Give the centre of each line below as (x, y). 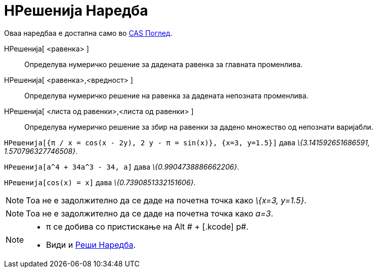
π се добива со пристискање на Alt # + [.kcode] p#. (147, 226)
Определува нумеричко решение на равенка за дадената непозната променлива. (166, 95)
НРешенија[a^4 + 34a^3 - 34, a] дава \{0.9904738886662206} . (122, 167)
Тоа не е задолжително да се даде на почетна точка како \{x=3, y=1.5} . (166, 200)
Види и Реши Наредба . (91, 244)
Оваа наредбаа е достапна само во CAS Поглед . (88, 33)
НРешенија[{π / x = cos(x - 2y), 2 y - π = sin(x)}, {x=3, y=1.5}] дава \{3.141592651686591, (187, 142)
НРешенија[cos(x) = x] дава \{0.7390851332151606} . (100, 182)
